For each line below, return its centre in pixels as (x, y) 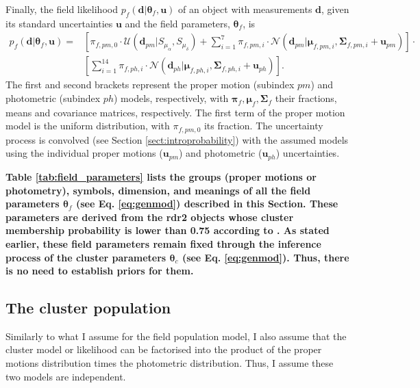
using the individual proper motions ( (84, 153)
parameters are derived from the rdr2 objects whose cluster (150, 217)
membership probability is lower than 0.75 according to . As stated (168, 230)
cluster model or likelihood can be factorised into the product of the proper (164, 349)
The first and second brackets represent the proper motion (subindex (150, 85)
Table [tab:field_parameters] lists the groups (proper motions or (161, 176)
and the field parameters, (177, 23)
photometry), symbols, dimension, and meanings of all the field (158, 190)
